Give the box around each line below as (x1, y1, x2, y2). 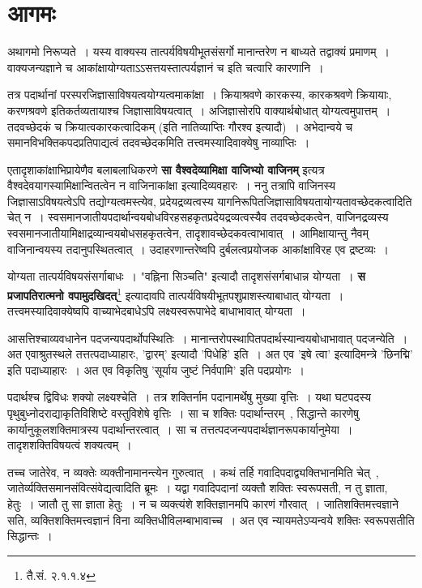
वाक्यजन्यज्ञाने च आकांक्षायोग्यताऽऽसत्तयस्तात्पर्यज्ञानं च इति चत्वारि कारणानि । (7, 58, 324, 75)
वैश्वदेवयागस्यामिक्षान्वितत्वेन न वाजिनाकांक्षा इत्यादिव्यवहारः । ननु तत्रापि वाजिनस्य (7, 177, 336, 194)
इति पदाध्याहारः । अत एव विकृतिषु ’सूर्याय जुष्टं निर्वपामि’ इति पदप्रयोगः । (7, 361, 305, 378)
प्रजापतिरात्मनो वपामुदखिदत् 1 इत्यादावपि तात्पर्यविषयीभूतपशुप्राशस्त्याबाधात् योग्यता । (7, 284, 344, 303)
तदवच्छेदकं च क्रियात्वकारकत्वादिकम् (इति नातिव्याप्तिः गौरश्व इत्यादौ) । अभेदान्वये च (7, 118, 353, 135)
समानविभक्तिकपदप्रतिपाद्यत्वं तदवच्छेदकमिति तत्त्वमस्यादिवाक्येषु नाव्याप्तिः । (7, 134, 310, 151)
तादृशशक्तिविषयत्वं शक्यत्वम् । (7, 436, 132, 453)
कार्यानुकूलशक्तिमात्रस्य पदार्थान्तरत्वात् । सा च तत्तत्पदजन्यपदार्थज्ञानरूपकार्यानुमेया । (7, 420, 353, 437)
